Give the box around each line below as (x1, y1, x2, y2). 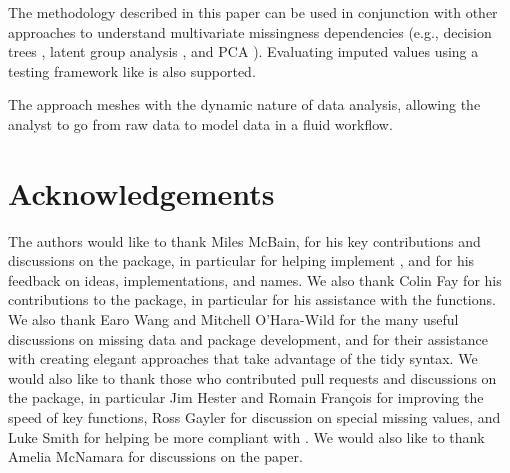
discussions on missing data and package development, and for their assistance (8, 328, 488, 349)
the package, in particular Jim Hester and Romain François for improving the (8, 387, 484, 408)
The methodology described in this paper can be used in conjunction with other (8, 2, 498, 22)
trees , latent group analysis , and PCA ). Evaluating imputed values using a (8, 41, 479, 62)
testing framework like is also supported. (8, 60, 256, 81)
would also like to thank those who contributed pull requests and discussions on (8, 367, 497, 388)
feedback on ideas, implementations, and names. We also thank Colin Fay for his (8, 269, 502, 290)
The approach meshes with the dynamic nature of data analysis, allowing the (8, 94, 481, 115)
